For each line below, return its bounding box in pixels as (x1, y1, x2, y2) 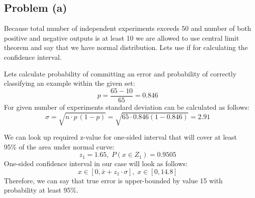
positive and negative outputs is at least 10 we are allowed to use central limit (4, 32, 239, 43)
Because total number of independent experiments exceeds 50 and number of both (4, 23, 251, 33)
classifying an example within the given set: (4, 78, 135, 88)
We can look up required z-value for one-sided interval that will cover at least (4, 131, 237, 142)
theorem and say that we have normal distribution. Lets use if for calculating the (4, 42, 248, 52)
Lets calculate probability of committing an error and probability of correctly (4, 68, 237, 78)
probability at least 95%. (4, 185, 79, 195)
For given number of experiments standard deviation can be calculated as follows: (4, 101, 250, 112)
